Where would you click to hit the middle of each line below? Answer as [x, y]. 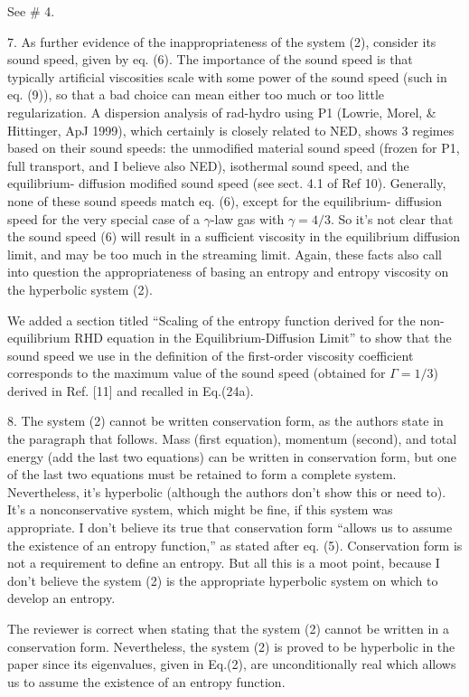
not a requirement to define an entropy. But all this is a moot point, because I [224, 563]
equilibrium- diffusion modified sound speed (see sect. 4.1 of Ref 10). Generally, [227, 183]
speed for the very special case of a [103, 218]
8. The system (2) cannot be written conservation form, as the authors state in [225, 421]
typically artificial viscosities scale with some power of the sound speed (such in [227, 76]
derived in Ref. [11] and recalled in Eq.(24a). [131, 390]
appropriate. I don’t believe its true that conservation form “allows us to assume [230, 527]
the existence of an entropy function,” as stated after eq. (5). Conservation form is [235, 545]
